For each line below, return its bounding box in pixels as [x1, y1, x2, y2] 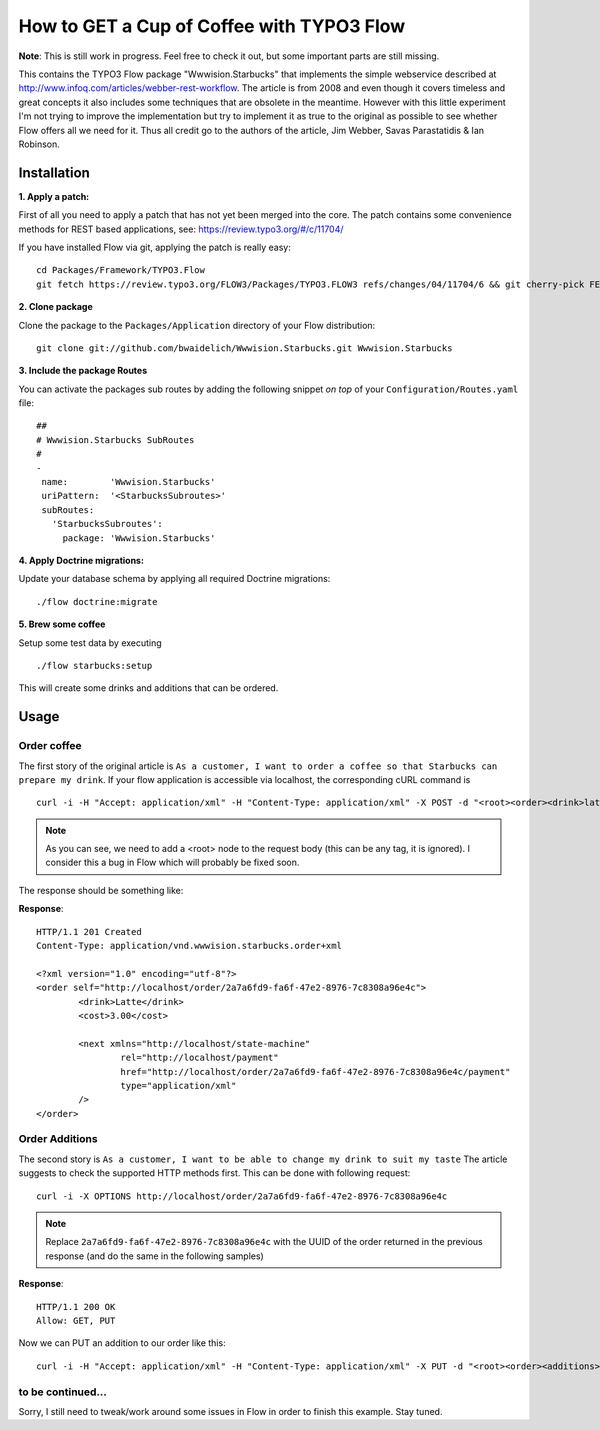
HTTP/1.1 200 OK [36, 1301, 116, 1312]
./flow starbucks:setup [36, 660, 153, 671]
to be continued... [18, 1385, 107, 1399]
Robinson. [18, 138, 60, 150]
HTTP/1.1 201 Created [36, 926, 142, 937]
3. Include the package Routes [18, 365, 148, 377]
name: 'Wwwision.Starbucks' [41, 476, 216, 488]
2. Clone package [18, 301, 94, 313]
